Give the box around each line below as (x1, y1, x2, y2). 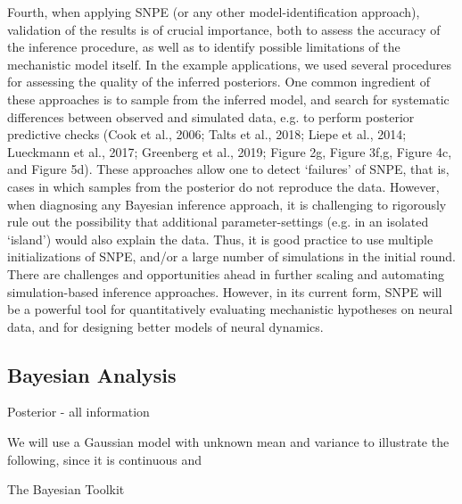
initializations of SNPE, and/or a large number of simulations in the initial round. (7, 247, 456, 266)
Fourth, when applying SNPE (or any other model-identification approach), (7, 3, 420, 21)
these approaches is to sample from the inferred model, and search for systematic (7, 89, 450, 108)
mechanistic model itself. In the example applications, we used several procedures (7, 54, 451, 73)
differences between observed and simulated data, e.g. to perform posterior (7, 107, 415, 126)
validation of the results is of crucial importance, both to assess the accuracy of (7, 20, 441, 38)
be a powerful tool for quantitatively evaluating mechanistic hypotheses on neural (7, 300, 453, 318)
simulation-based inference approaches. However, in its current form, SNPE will (7, 282, 442, 301)
